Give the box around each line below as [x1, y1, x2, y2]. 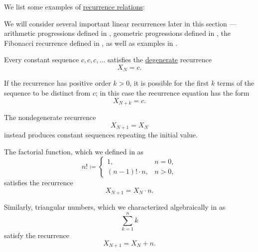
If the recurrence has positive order [4, 78, 111, 88]
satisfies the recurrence [4, 177, 73, 188]
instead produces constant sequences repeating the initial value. [4, 129, 198, 140]
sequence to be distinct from [4, 88, 91, 98]
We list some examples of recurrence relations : [4, 1, 145, 11]
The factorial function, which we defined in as [4, 146, 144, 156]
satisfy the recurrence [4, 230, 69, 241]
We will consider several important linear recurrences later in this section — [4, 18, 237, 28]
